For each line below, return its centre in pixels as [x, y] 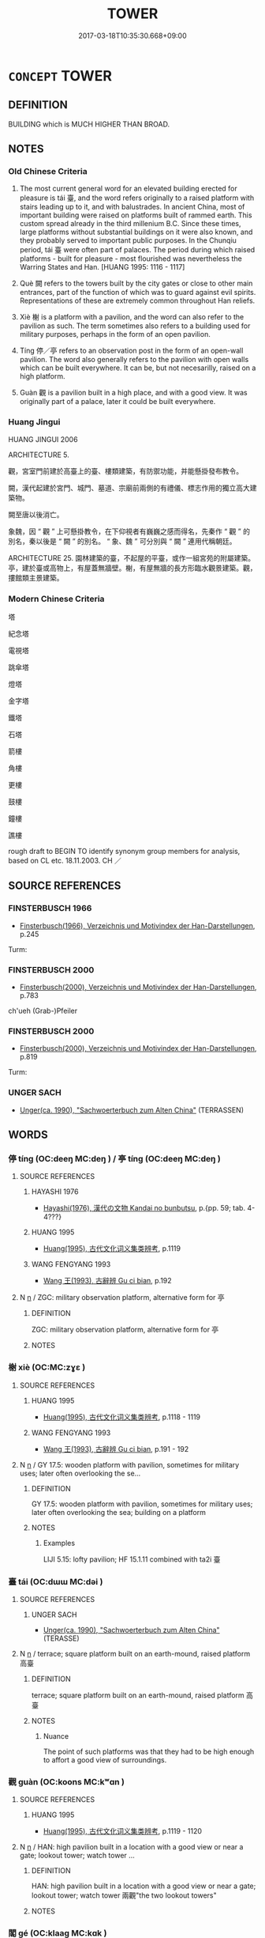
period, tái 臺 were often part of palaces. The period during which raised [137, 250]
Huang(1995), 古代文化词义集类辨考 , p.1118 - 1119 [122, 1417]
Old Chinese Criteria [48, 172]
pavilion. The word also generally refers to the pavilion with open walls [134, 360]
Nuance [56, 1736]
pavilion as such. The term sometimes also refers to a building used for [135, 326]
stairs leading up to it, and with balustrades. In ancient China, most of [132, 207]
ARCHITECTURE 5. [39, 455]
